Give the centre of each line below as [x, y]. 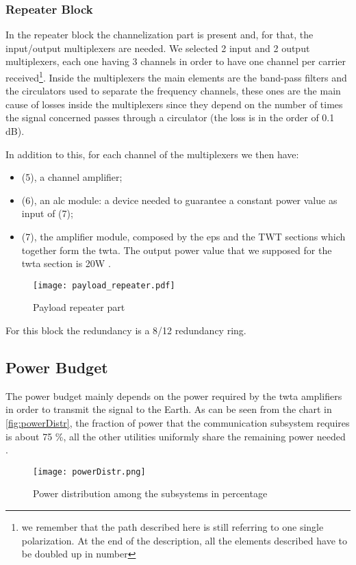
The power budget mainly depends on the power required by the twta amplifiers [174, 395]
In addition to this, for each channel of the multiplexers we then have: [152, 154]
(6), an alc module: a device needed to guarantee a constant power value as [179, 200]
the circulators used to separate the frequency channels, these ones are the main [173, 91]
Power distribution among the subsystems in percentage [150, 493]
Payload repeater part [79, 307]
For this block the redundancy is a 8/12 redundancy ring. [126, 330]
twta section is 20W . [66, 263]
